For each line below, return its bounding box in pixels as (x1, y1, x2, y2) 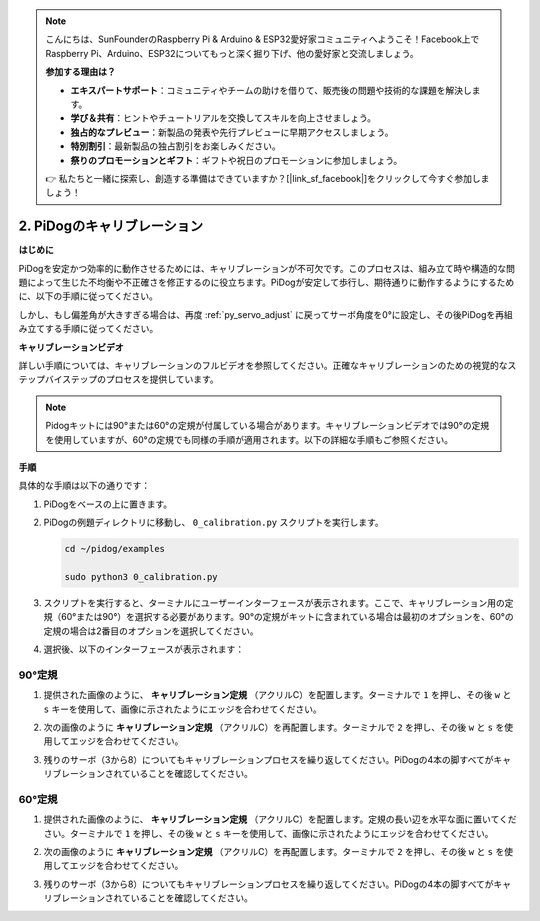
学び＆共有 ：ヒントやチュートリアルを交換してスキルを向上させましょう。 (70, 112, 377, 124)
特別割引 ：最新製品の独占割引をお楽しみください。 (70, 140, 281, 152)
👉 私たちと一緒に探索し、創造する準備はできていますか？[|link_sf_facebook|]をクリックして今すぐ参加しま (45, 172, 490, 184)
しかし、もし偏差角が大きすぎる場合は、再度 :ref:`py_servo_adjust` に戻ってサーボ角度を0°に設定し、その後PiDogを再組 (18, 308, 514, 320)
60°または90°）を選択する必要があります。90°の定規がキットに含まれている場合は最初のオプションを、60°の (60, 611, 514, 623)
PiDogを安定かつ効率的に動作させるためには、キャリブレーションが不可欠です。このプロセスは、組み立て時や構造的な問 (18, 262, 515, 274)
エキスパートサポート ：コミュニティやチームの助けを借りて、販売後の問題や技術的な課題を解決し (70, 84, 472, 96)
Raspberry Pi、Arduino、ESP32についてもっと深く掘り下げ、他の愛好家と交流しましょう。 (45, 47, 419, 59)
